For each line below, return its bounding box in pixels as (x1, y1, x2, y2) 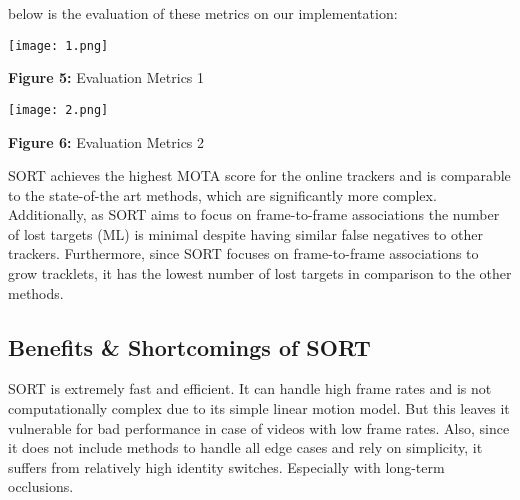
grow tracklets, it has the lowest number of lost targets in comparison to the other (8, 263, 512, 284)
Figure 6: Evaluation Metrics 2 (8, 131, 205, 152)
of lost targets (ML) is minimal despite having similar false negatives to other (8, 223, 483, 244)
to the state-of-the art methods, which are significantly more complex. (8, 184, 437, 205)
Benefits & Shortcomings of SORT (8, 331, 371, 362)
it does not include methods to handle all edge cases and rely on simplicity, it (8, 437, 483, 458)
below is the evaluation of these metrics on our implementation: (8, 3, 398, 23)
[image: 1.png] (8, 38, 109, 53)
